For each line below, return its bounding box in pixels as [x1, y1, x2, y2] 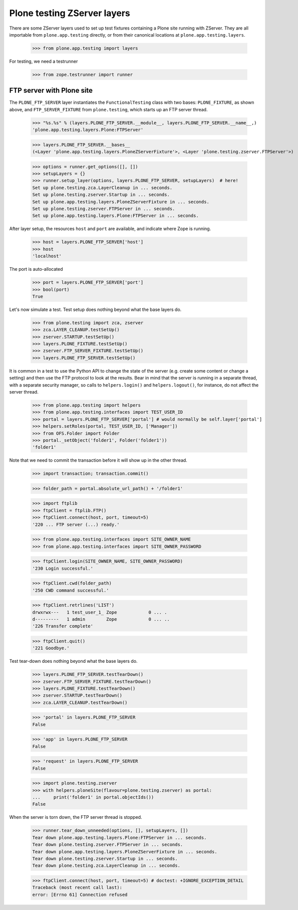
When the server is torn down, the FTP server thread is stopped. [9, 814, 142, 820]
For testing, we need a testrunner [9, 58, 78, 64]
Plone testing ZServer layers [9, 8, 130, 19]
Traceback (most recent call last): [32, 885, 123, 890]
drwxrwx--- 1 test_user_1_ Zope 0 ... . [32, 609, 167, 615]
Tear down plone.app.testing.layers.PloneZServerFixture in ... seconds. [32, 849, 217, 854]
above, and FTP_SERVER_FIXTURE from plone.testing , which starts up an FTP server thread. [9, 106, 208, 112]
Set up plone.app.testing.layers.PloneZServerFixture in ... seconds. [32, 199, 210, 205]
